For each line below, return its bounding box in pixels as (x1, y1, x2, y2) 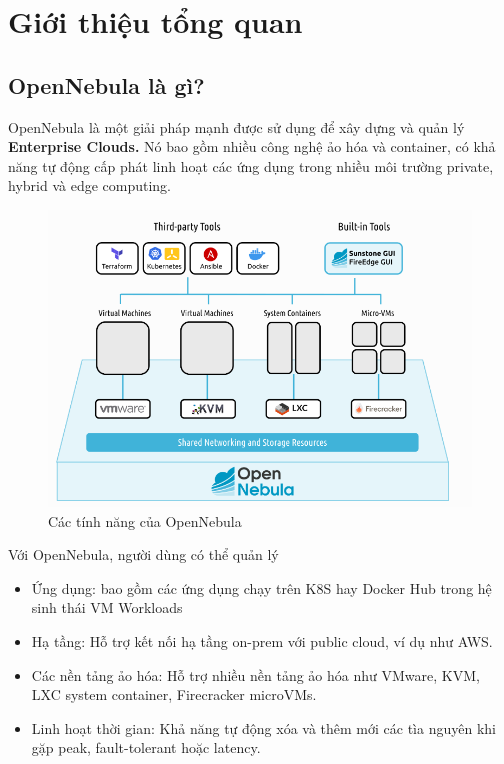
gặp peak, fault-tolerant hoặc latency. (31, 737, 261, 758)
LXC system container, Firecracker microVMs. (31, 684, 317, 705)
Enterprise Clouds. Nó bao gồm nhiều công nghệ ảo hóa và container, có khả (8, 136, 496, 157)
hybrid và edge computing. (8, 175, 172, 196)
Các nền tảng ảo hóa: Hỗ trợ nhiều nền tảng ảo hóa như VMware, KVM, (31, 664, 480, 685)
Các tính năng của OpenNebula (48, 510, 242, 531)
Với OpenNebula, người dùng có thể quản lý (8, 544, 279, 565)
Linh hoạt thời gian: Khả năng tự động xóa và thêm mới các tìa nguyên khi (31, 717, 496, 738)
